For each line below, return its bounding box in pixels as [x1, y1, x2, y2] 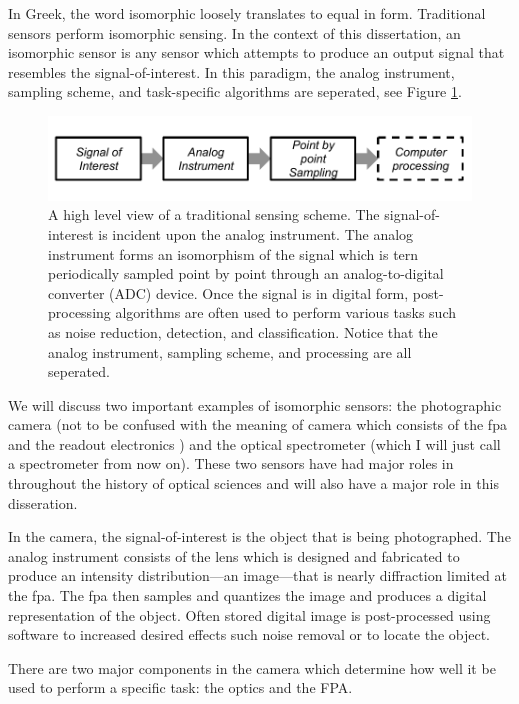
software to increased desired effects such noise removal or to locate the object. [8, 624, 491, 645]
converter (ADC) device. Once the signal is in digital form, [48, 282, 409, 303]
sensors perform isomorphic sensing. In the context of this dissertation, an [8, 22, 461, 43]
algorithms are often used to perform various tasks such [115, 302, 457, 323]
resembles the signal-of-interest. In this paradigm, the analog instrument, [8, 61, 455, 82]
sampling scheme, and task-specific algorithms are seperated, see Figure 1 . [8, 81, 462, 102]
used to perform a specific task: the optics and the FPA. [8, 677, 353, 698]
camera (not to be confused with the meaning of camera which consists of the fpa [8, 414, 507, 435]
